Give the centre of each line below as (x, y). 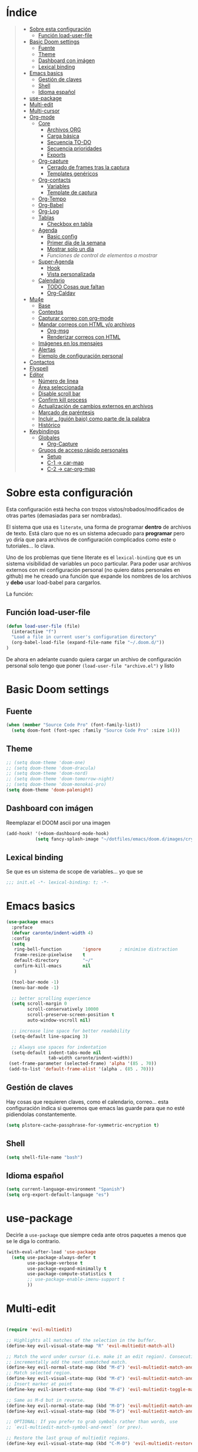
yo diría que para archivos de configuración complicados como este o (91, 539)
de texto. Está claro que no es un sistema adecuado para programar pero (95, 533)
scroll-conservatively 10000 (63, 1009)
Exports (56, 154)
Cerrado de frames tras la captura (88, 167)
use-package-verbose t (55, 1263)
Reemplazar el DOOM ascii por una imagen (58, 823)
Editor (37, 374)
